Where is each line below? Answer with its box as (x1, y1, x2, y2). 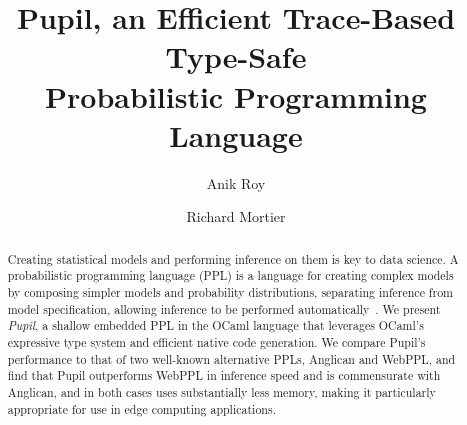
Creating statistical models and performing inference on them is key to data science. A (7, 250, 459, 267)
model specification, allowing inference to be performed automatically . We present (7, 300, 441, 317)
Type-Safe (165, 36, 307, 77)
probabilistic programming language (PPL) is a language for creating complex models (7, 267, 454, 284)
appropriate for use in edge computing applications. (7, 400, 276, 417)
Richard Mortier (186, 206, 286, 227)
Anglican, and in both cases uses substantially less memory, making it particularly (7, 383, 436, 400)
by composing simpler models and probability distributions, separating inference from (7, 283, 454, 300)
